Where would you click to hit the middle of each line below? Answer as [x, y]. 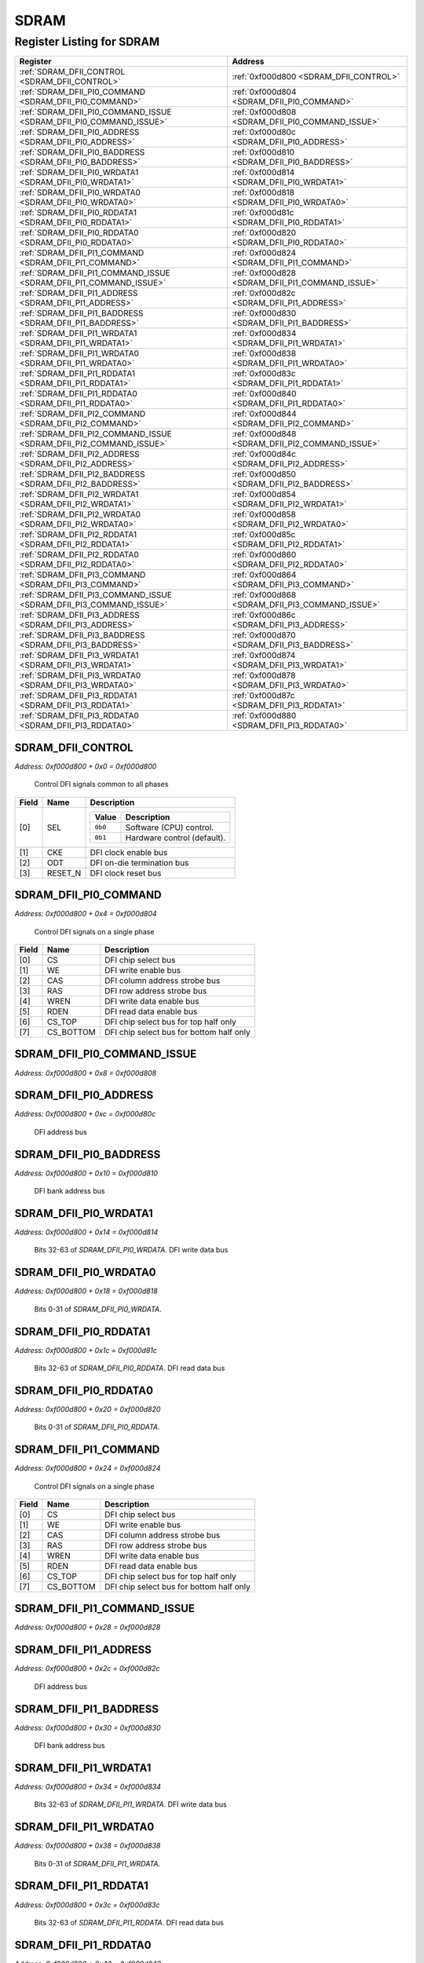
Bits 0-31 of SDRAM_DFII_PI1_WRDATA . [97, 1863]
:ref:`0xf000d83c [264, 374]
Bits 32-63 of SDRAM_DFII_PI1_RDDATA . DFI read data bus [129, 1922]
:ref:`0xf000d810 [263, 152]
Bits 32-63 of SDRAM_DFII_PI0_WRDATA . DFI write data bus [131, 1250]
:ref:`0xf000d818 [263, 192]
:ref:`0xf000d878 [264, 675]
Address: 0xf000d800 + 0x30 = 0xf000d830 [88, 1727]
